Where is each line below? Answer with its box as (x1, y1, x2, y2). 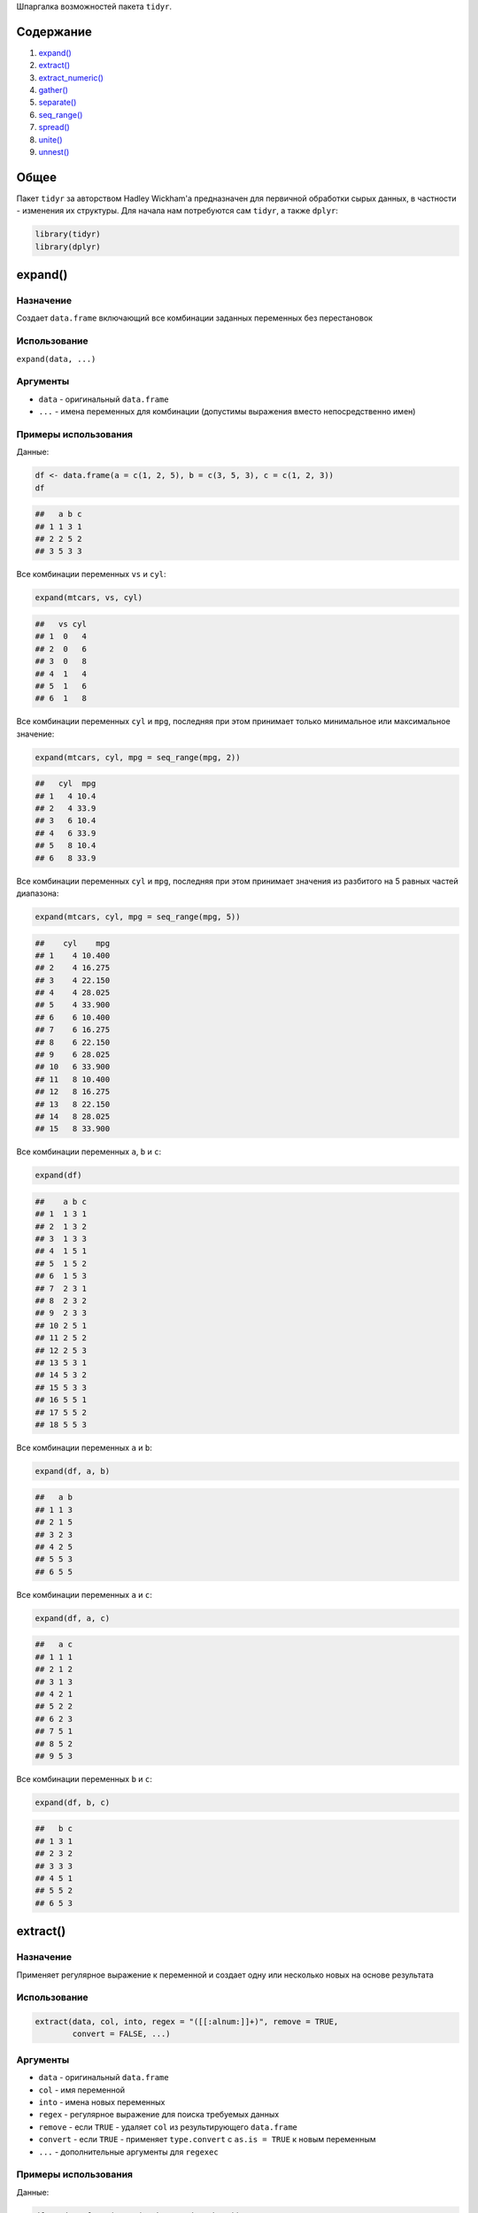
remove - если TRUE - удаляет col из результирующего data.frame (38, 2121, 298, 2132)
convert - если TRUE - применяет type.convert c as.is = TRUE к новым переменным (38, 2134, 376, 2145)
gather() (38, 85, 68, 96)
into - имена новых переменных (38, 2096, 166, 2107)
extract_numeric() (38, 72, 104, 83)
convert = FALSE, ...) (72, 2029, 172, 2040)
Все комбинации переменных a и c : (16, 1589, 152, 1600)
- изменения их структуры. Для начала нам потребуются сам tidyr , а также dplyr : (16, 205, 338, 216)
